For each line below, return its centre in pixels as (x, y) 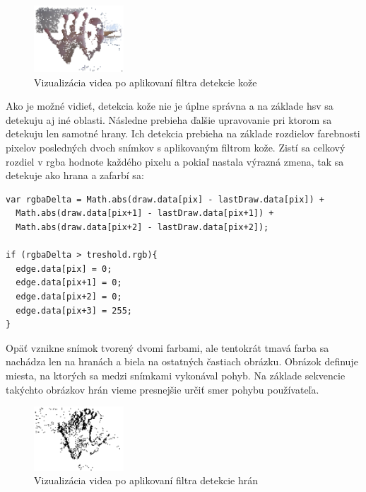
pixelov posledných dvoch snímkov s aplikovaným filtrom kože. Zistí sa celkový (176, 148)
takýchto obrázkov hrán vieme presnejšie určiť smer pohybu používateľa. (163, 389)
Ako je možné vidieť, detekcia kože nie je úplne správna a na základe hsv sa (170, 106)
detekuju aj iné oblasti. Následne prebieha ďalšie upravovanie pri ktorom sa (169, 119)
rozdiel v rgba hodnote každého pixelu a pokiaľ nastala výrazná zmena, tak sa (175, 161)
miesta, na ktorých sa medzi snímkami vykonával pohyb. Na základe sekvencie (176, 375)
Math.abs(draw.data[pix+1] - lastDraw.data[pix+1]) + (145, 213)
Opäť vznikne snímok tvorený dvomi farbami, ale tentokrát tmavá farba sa (167, 347)
